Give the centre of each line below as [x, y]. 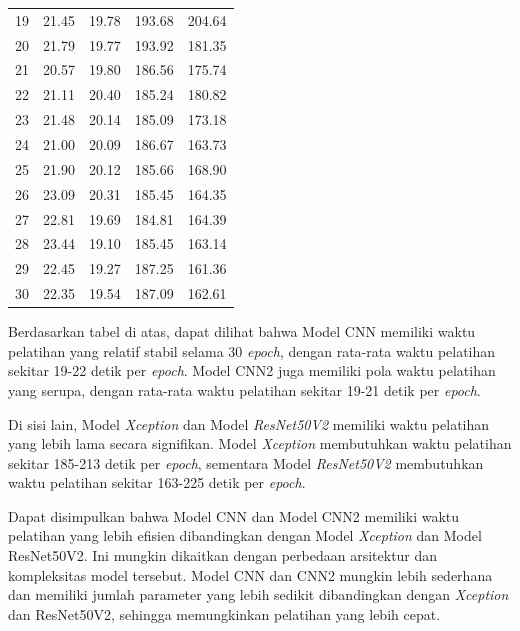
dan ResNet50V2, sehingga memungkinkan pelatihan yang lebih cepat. [224, 613]
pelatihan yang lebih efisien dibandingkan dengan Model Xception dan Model [245, 535]
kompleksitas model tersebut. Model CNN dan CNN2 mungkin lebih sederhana [250, 574]
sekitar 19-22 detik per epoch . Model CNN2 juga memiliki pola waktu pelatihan [252, 370]
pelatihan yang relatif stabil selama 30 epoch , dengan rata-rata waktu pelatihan [252, 350]
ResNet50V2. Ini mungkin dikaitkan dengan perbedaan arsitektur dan [223, 555]
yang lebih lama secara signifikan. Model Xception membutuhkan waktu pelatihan [260, 443]
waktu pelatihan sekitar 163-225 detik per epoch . [157, 482]
